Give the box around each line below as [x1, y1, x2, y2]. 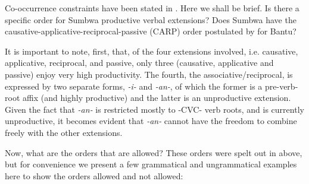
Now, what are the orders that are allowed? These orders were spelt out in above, [5, 146, 302, 158]
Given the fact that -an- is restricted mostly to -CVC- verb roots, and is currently [5, 103, 304, 115]
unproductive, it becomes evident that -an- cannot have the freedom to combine [5, 115, 297, 127]
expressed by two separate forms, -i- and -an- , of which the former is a [5, 80, 263, 92]
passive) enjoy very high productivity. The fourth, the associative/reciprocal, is [5, 68, 293, 80]
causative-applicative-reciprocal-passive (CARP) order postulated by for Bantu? [5, 25, 296, 37]
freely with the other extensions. [5, 126, 123, 138]
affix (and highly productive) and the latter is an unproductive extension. [22, 91, 291, 104]
